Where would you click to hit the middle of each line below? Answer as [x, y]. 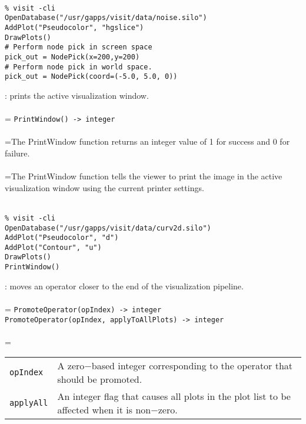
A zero [71, 366]
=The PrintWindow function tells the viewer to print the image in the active [144, 176]
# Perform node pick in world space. [79, 67]
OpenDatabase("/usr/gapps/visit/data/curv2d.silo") [108, 228]
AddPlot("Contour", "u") [53, 247]
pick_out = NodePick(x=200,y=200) [72, 57]
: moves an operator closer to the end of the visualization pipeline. [124, 286]
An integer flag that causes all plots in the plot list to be [174, 396]
